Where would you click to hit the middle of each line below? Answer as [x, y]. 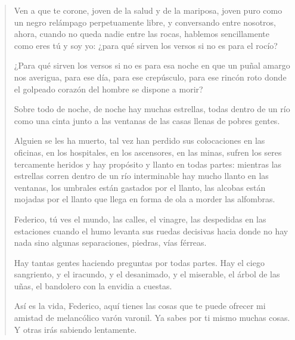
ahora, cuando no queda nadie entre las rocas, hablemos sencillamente [142, 34]
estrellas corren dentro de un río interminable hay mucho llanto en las [141, 176]
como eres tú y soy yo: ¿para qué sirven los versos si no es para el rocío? [146, 45]
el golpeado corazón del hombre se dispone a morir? [108, 89]
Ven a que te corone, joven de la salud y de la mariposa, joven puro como [148, 10]
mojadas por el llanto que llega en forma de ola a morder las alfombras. [145, 199]
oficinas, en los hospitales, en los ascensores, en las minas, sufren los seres [148, 152]
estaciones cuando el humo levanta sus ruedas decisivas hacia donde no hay [151, 231]
